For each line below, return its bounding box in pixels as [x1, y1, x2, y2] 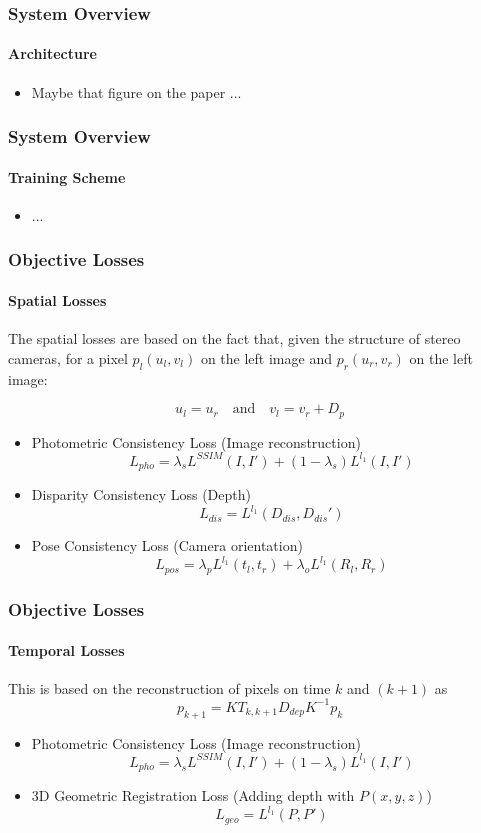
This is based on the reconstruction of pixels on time [8, 677, 331, 698]
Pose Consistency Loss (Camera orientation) [31, 535, 303, 556]
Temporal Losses [8, 639, 125, 660]
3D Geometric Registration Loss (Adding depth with [31, 785, 355, 806]
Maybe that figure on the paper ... [31, 81, 242, 102]
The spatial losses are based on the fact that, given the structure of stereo [8, 328, 461, 349]
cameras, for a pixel [8, 347, 128, 368]
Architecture [8, 43, 97, 64]
